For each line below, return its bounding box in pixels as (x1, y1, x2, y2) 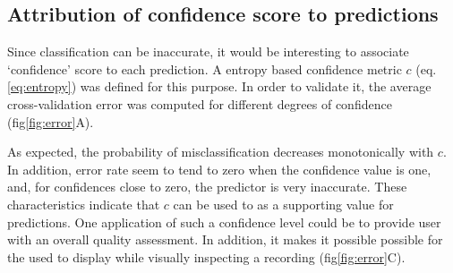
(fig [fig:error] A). (7, 112, 94, 131)
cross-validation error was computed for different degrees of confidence (7, 94, 392, 113)
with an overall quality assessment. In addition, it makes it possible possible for (7, 230, 443, 249)
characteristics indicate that (7, 194, 160, 213)
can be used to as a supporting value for (173, 194, 394, 213)
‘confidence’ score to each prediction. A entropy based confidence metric (7, 59, 402, 78)
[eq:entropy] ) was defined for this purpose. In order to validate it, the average (7, 77, 432, 96)
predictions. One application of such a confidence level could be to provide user (7, 212, 441, 231)
